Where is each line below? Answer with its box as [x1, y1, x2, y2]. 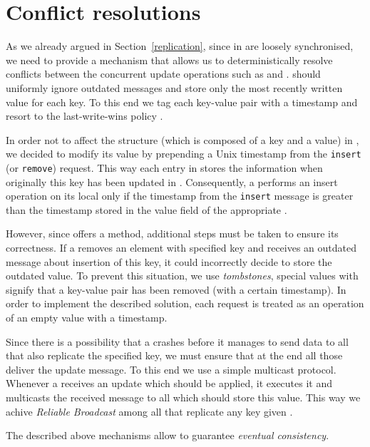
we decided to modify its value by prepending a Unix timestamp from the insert [6, 146, 361, 161]
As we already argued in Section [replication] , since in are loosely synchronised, [6, 38, 354, 53]
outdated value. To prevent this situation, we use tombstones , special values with [6, 268, 359, 283]
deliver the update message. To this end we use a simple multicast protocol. [6, 361, 336, 376]
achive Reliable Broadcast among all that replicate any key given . [6, 404, 293, 418]
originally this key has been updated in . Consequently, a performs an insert [6, 174, 338, 189]
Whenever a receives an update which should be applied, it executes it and [6, 376, 333, 391]
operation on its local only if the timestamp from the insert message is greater [6, 188, 354, 203]
